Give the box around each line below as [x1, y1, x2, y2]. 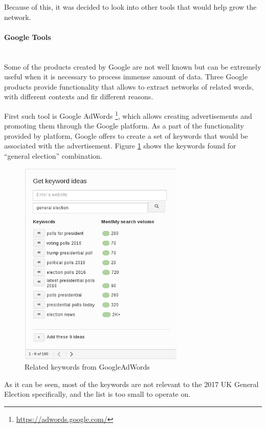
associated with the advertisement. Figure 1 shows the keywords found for [4, 140, 236, 151]
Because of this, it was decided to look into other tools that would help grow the [4, 2, 257, 12]
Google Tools [4, 31, 51, 42]
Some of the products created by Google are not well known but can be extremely [4, 61, 261, 72]
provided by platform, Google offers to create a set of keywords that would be [4, 130, 248, 141]
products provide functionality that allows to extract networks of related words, [4, 81, 254, 92]
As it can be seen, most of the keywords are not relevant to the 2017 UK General [4, 378, 259, 389]
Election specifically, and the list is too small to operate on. [4, 389, 191, 399]
